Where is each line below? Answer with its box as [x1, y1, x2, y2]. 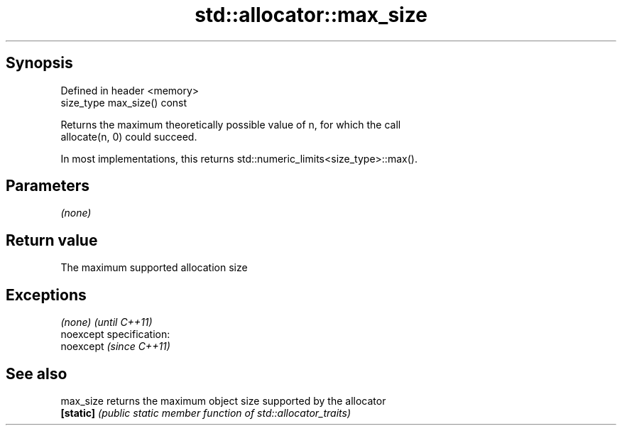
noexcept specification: [60, 328, 170, 341]
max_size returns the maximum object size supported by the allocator [60, 394, 386, 407]
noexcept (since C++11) [60, 340, 170, 353]
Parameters [6, 177, 89, 195]
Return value [6, 231, 98, 249]
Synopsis [6, 54, 73, 72]
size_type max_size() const [60, 96, 187, 109]
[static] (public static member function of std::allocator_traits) [60, 406, 351, 419]
